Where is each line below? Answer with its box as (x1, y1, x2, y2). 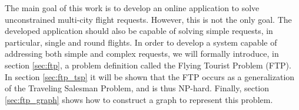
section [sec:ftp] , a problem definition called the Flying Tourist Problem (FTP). (5, 59, 291, 71)
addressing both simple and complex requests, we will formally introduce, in (5, 47, 279, 60)
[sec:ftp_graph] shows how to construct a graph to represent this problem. (5, 93, 273, 105)
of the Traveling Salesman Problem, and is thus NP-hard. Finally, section (5, 82, 270, 94)
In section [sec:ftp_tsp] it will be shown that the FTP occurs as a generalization (5, 70, 295, 82)
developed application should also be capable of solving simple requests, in (5, 25, 273, 37)
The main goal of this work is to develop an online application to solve (5, 2, 260, 13)
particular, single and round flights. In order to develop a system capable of (5, 36, 277, 48)
